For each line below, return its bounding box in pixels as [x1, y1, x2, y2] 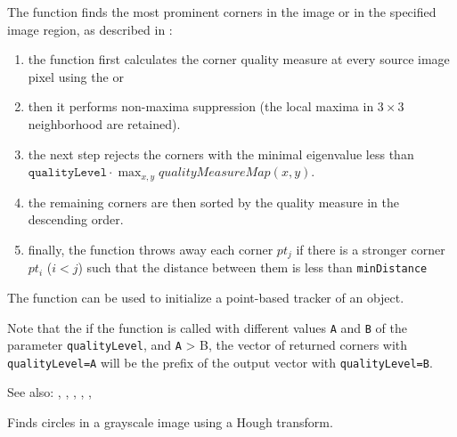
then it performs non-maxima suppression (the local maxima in [28, 97, 374, 116]
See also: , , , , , [7, 383, 92, 401]
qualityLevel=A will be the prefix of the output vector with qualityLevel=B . [7, 352, 433, 371]
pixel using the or [28, 67, 124, 85]
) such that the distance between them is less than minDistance [78, 258, 428, 277]
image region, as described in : [7, 20, 173, 38]
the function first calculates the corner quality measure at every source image [28, 50, 450, 69]
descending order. [28, 210, 124, 229]
